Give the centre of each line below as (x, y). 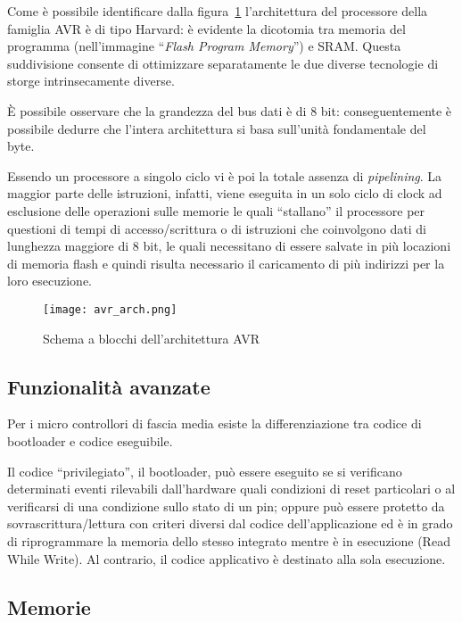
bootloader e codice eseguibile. (90, 440)
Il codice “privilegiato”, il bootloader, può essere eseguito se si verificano (205, 471)
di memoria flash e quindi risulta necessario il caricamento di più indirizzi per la (226, 263)
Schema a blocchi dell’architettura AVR (151, 338)
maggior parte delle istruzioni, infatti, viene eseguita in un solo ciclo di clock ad (225, 193)
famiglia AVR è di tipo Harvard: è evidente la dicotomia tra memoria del (206, 28)
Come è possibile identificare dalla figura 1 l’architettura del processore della (218, 11)
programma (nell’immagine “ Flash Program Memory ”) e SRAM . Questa (204, 46)
